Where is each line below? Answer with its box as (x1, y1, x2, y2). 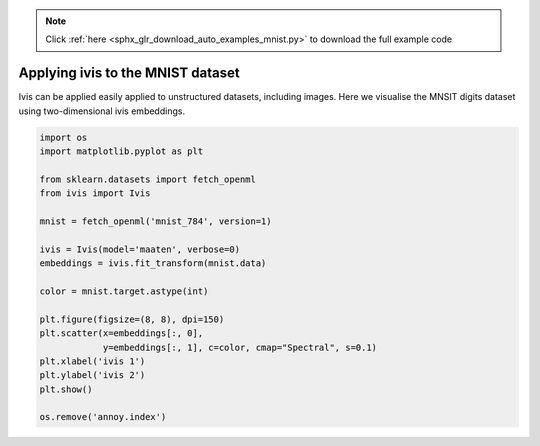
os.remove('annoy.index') (39, 411, 167, 423)
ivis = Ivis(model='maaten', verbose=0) (39, 243, 240, 255)
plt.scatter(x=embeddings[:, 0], (39, 328, 204, 339)
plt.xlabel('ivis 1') (39, 355, 146, 367)
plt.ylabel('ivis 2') (39, 370, 146, 381)
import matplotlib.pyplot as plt (39, 146, 204, 157)
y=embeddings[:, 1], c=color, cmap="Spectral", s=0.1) (102, 341, 378, 353)
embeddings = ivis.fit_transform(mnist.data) (39, 258, 267, 269)
